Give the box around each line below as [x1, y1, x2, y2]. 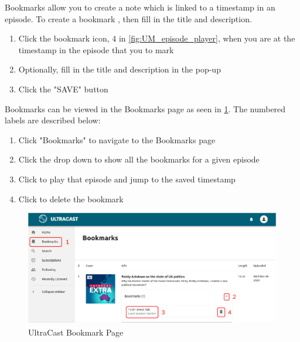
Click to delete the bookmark [18, 192, 124, 205]
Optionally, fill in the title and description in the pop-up [18, 63, 221, 75]
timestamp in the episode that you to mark [18, 43, 174, 56]
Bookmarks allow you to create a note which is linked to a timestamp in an [5, 1, 275, 13]
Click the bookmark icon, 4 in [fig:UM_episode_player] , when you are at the [18, 32, 295, 44]
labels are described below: [5, 114, 101, 126]
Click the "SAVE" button [18, 82, 108, 95]
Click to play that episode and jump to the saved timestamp [18, 172, 236, 185]
